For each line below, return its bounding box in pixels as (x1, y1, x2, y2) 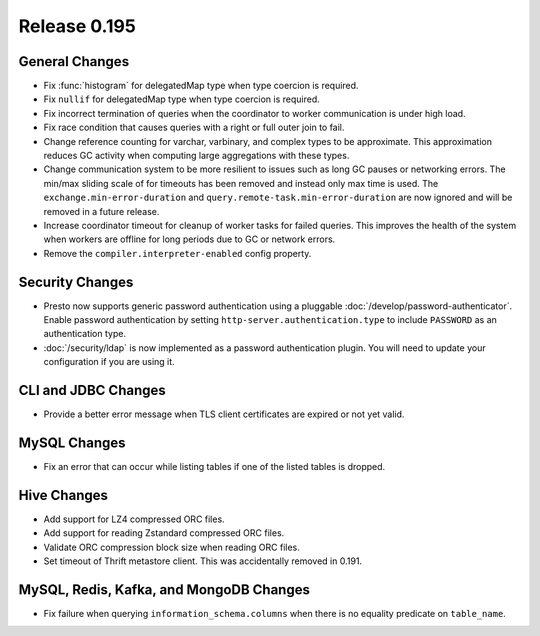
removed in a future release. (43, 205, 160, 217)
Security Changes (18, 273, 134, 290)
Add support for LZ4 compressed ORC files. (43, 513, 225, 525)
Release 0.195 (18, 15, 137, 37)
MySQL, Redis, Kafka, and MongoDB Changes (18, 581, 310, 598)
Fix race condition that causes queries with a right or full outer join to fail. (43, 121, 345, 134)
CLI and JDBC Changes (18, 382, 167, 399)
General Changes (18, 53, 130, 70)
